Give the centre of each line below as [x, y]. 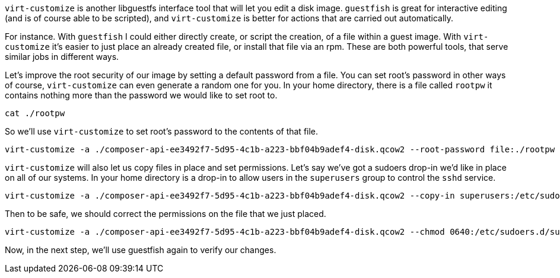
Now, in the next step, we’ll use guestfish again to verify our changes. [141, 250]
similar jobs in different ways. [62, 57]
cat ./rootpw [35, 113]
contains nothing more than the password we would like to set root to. [141, 95]
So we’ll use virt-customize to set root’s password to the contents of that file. [162, 131]
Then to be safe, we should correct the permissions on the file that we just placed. [166, 214]
